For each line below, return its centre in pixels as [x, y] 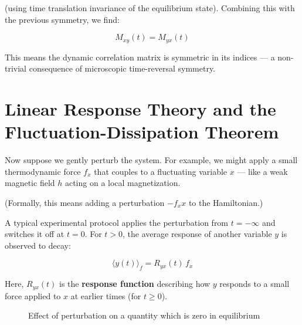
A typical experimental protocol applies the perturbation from [117, 222]
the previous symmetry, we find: [62, 19]
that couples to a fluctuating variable [161, 171]
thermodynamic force [43, 171]
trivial [16, 68]
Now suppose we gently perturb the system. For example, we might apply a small [151, 160]
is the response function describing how [135, 284]
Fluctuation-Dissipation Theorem [142, 132]
